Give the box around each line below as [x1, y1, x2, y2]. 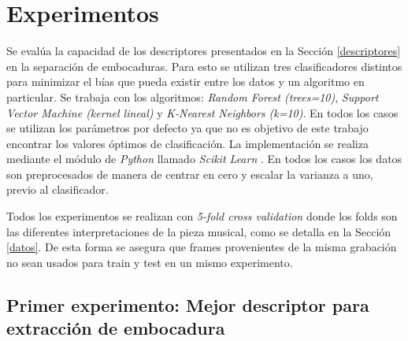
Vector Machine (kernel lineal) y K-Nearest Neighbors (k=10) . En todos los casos [6, 104, 399, 120]
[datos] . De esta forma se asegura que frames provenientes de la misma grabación [6, 239, 397, 255]
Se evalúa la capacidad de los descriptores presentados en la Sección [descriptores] [6, 43, 401, 59]
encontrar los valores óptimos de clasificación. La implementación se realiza [6, 135, 369, 151]
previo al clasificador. [6, 181, 109, 198]
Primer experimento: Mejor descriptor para [6, 292, 369, 317]
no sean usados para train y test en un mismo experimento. [6, 254, 293, 270]
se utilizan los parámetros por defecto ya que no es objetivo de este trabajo [6, 120, 369, 136]
